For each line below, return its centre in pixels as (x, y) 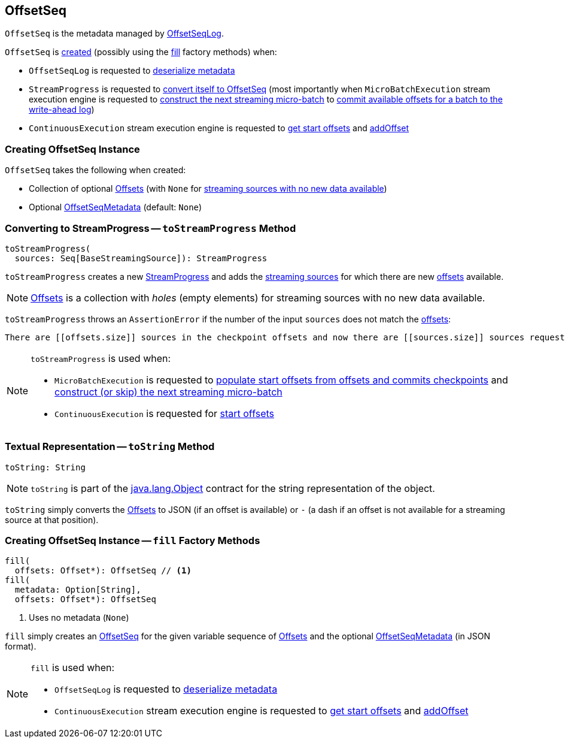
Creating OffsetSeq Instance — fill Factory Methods (133, 541)
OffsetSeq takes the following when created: (95, 170)
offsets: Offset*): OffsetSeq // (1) (103, 571)
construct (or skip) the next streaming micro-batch (168, 392)
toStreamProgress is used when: (101, 358)
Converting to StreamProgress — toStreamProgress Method (151, 228)
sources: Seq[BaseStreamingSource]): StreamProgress (141, 258)
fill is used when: (73, 668)
